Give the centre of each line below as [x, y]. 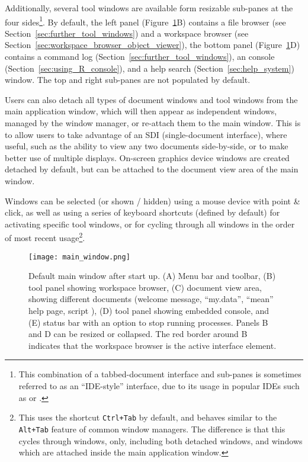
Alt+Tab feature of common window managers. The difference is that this [152, 429]
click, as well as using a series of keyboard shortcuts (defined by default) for [142, 212]
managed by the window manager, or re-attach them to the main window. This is [153, 123]
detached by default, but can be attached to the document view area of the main [152, 169]
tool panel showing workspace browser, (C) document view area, [145, 287]
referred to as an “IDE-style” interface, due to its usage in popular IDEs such [159, 386]
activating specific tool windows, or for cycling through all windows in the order [150, 224]
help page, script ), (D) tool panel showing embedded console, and [149, 311]
